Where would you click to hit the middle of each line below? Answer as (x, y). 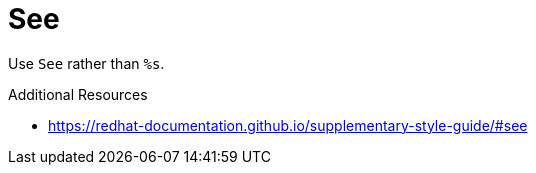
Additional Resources (78, 94)
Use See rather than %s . (86, 63)
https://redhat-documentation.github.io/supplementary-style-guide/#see (288, 125)
